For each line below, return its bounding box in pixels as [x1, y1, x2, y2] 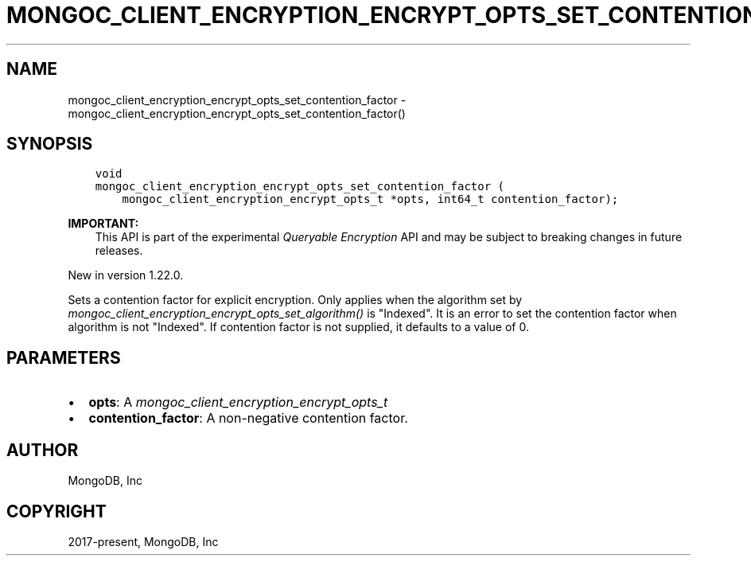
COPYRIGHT [6, 501, 107, 521]
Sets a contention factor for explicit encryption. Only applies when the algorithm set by [68, 293, 523, 307]
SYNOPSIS [6, 134, 93, 154]
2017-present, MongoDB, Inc [68, 534, 219, 548]
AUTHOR [6, 439, 79, 460]
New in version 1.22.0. [68, 268, 184, 283]
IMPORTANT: [68, 217, 139, 231]
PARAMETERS [6, 347, 121, 368]
